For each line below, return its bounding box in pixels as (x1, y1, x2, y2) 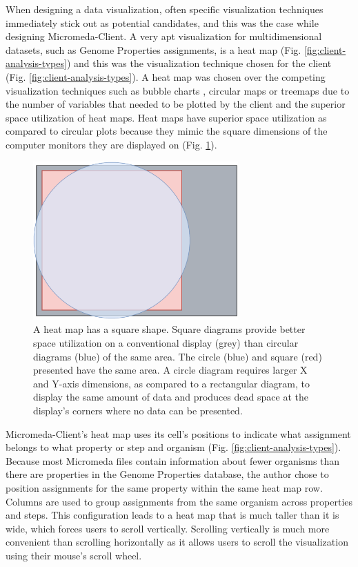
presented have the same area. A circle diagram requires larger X (33, 363, 308, 377)
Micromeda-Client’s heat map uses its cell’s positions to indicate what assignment (6, 426, 351, 441)
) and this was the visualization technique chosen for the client (66, 56, 332, 70)
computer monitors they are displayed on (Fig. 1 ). (6, 137, 217, 151)
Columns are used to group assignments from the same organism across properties (6, 494, 353, 508)
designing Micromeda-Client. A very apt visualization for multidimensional (6, 29, 322, 44)
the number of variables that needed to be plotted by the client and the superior (6, 97, 346, 111)
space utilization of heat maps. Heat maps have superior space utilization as (6, 110, 327, 124)
